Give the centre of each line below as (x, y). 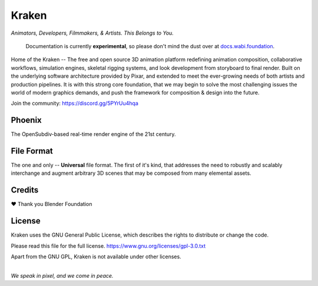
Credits (25, 190)
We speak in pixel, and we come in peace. (62, 275)
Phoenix (26, 120)
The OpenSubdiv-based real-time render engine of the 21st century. (93, 134)
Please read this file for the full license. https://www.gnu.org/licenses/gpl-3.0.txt (108, 246)
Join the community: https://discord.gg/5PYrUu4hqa (74, 104)
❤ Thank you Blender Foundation (52, 204)
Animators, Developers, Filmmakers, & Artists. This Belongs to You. (92, 33)
